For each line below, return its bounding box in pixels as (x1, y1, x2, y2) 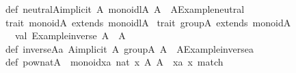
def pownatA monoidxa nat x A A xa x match (5, 55, 224, 69)
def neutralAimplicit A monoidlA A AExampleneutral (5, 2, 245, 16)
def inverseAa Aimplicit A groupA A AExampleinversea (5, 41, 254, 55)
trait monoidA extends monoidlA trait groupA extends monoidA (5, 15, 291, 29)
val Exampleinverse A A (14, 28, 126, 43)
